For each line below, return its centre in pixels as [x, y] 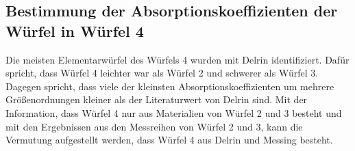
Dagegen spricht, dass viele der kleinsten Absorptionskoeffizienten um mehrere [170, 86]
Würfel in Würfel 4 [75, 30]
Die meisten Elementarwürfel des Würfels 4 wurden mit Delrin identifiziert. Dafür [177, 59]
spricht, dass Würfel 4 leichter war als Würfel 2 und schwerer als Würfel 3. [162, 73]
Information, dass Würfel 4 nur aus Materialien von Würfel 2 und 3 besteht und [174, 112]
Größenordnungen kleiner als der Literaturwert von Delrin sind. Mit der [157, 99]
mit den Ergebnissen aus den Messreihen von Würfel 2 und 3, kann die [154, 126]
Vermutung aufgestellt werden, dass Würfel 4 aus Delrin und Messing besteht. [169, 140]
